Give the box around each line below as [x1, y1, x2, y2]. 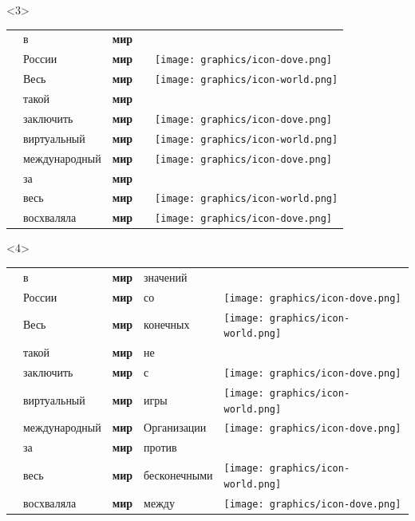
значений [144, 268, 188, 285]
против [144, 439, 177, 456]
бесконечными [144, 467, 213, 484]
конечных [144, 316, 190, 333]
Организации [144, 419, 207, 436]
